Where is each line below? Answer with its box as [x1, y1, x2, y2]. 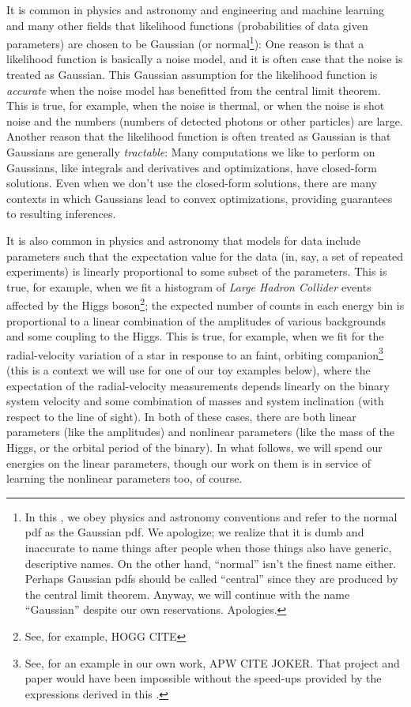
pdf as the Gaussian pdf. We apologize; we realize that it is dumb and [25, 524, 364, 540]
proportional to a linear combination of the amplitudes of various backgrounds [6, 312, 386, 329]
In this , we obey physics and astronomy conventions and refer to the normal [25, 508, 398, 525]
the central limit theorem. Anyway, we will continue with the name [25, 585, 350, 602]
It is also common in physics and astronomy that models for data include [6, 231, 361, 248]
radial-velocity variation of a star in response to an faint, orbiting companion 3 [6, 344, 383, 363]
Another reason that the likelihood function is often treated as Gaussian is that [6, 128, 391, 145]
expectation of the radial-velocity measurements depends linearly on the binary [6, 377, 390, 393]
